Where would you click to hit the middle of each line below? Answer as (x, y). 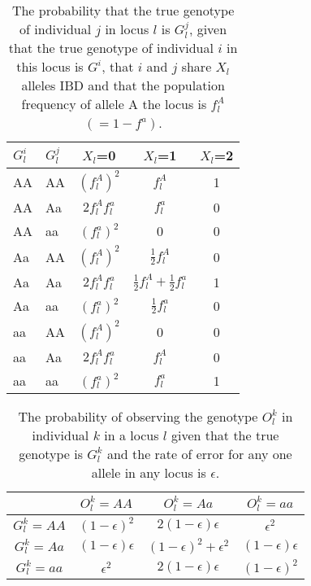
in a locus (132, 435)
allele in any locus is (149, 473)
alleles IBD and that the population (123, 85)
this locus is (50, 67)
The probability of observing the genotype (138, 417)
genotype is (51, 454)
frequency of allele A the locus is (114, 104)
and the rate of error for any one (199, 454)
